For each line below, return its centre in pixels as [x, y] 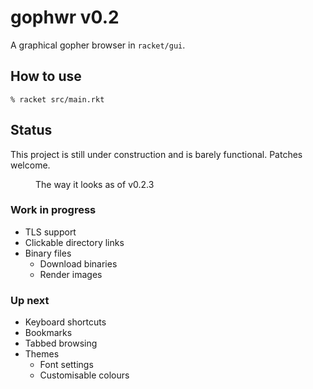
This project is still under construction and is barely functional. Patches [156, 154]
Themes [42, 354]
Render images [71, 274]
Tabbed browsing [61, 343]
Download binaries [78, 263]
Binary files [48, 253]
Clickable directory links [74, 242]
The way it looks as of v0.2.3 [95, 184]
